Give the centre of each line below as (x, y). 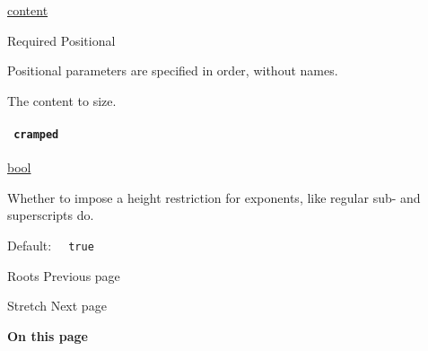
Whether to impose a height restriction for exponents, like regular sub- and (214, 197)
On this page (48, 335)
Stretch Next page (57, 306)
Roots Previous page (64, 275)
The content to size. (62, 100)
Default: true (51, 246)
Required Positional (61, 40)
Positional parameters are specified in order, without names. (173, 70)
